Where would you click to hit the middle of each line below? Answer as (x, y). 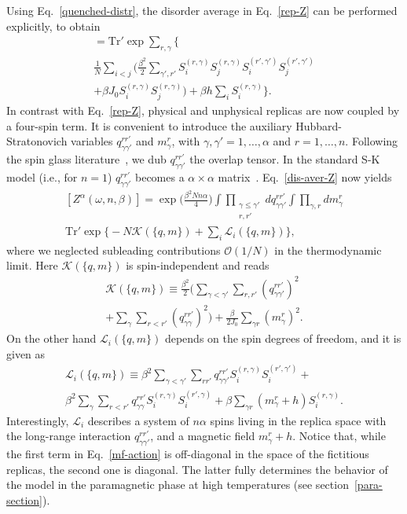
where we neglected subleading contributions (114, 250)
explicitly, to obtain (53, 26)
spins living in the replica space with (298, 420)
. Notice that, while (339, 436)
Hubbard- (319, 125)
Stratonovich (37, 141)
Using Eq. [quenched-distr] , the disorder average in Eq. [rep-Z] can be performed (202, 10)
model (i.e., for (42, 176)
